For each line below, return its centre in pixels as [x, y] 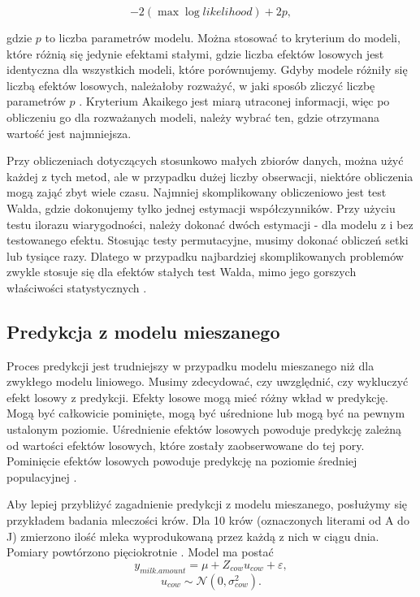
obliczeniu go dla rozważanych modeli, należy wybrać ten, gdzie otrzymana [193, 117]
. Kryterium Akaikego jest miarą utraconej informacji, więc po [234, 101]
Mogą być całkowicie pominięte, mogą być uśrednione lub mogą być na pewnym [206, 413]
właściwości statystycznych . [77, 287]
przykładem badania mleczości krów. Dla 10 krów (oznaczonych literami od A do [208, 520]
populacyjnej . [42, 476]
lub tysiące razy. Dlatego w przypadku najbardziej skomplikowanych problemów [205, 255]
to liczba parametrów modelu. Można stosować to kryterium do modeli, [223, 37]
